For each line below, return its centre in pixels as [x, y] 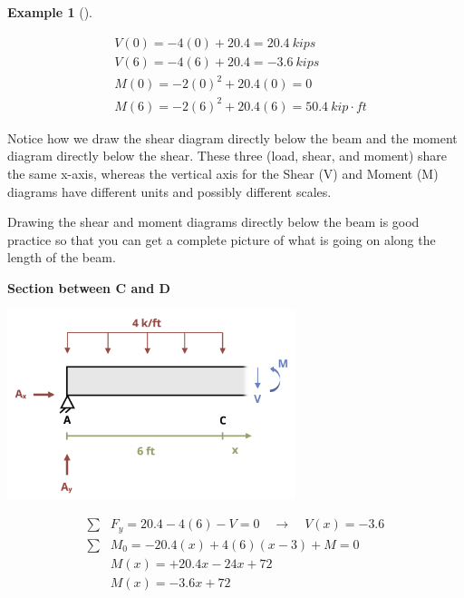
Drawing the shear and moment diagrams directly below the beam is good [213, 222]
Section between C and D [89, 287]
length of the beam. [62, 257]
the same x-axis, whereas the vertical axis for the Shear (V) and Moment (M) [223, 173]
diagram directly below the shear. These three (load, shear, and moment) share [227, 156]
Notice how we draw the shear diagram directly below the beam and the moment [232, 137]
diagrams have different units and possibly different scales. [169, 191]
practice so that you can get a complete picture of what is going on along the [222, 239]
